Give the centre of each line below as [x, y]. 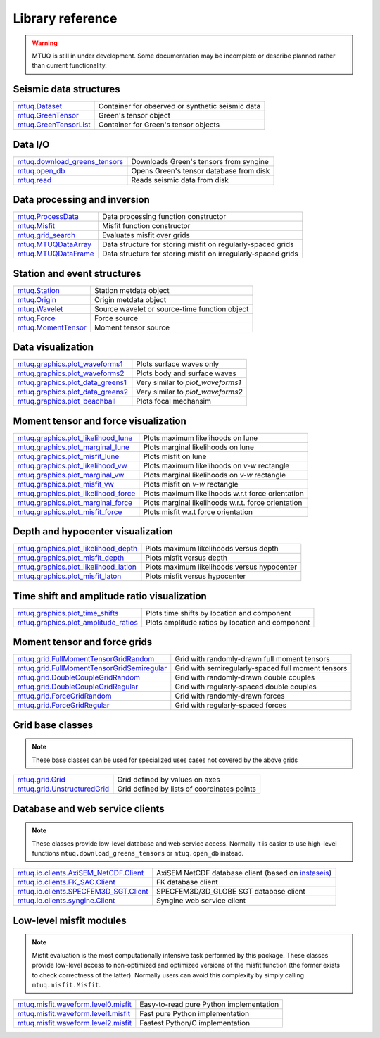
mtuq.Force [36, 318]
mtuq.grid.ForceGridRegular [64, 706]
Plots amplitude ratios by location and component [228, 622]
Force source [116, 318]
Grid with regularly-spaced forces [231, 706]
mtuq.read [34, 180]
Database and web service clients [89, 809]
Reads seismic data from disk [180, 180]
